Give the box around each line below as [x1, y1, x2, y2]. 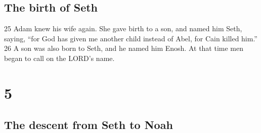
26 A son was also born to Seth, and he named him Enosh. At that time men [4, 43, 244, 53]
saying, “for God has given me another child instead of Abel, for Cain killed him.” [4, 33, 257, 43]
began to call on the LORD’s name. [4, 52, 115, 63]
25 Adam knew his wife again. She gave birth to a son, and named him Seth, [4, 23, 242, 34]
